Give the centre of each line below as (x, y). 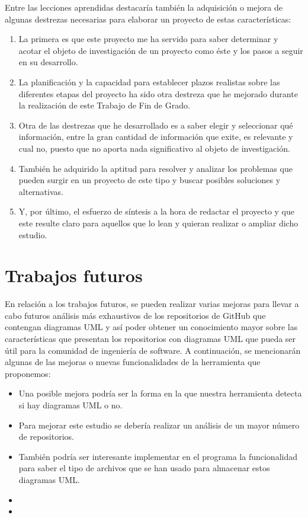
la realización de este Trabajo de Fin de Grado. (104, 105)
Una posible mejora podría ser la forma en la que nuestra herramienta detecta (160, 393)
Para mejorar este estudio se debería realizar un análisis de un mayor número (159, 425)
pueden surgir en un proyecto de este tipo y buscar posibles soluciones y (150, 180)
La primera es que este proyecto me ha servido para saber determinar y (148, 39)
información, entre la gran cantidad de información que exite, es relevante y (156, 137)
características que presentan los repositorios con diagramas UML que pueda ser (150, 338)
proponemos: (28, 373)
